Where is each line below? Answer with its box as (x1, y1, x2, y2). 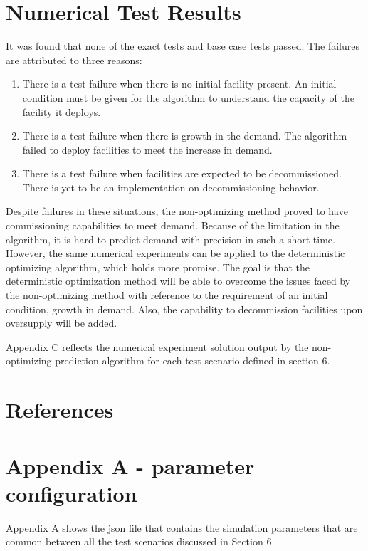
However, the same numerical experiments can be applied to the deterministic (6, 246, 345, 261)
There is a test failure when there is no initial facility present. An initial (22, 76, 337, 91)
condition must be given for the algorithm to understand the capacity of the (22, 90, 354, 105)
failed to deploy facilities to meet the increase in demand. (22, 142, 273, 157)
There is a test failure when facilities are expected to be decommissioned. (22, 166, 342, 181)
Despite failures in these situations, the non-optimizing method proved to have (6, 204, 348, 219)
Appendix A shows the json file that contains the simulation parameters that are (6, 520, 358, 535)
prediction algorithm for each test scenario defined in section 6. (55, 353, 330, 368)
